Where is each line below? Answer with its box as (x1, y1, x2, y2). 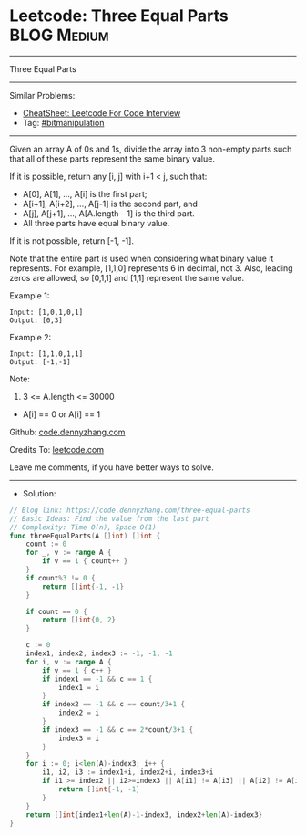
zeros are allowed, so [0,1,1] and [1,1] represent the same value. (9, 272, 244, 283)
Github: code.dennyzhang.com (9, 426, 126, 437)
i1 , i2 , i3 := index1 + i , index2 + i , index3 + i (42, 768, 214, 777)
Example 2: (9, 331, 52, 342)
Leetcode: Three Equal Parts (9, 5, 229, 26)
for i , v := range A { (25, 657, 112, 666)
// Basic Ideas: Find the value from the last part (9, 514, 209, 523)
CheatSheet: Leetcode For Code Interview (22, 107, 181, 119)
